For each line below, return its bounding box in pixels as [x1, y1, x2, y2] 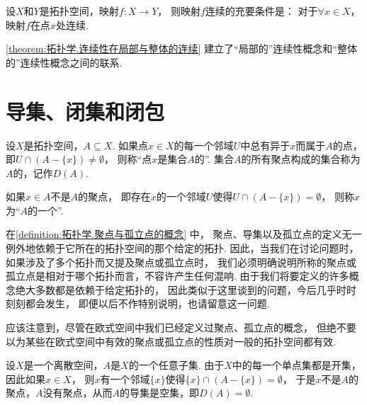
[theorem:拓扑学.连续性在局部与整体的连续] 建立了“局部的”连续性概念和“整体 [6, 41, 357, 56]
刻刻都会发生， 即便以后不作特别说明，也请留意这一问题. [6, 296, 270, 311]
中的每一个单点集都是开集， [232, 358, 361, 372]
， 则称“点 [103, 152, 152, 166]
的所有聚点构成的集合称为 [241, 152, 361, 166]
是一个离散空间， [23, 358, 103, 372]
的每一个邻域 [174, 137, 234, 152]
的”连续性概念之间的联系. [6, 55, 123, 69]
